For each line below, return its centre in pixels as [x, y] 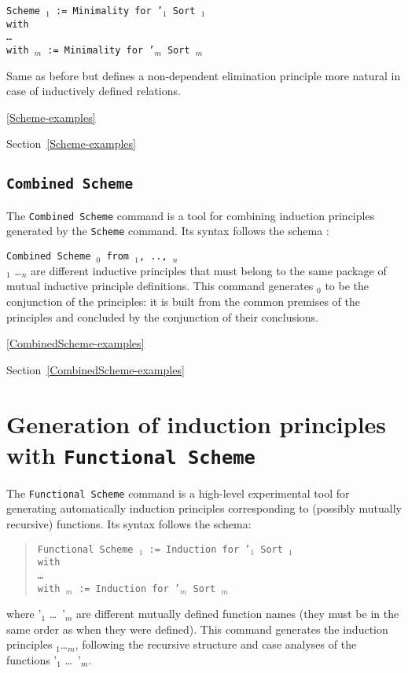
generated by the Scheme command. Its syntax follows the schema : [168, 231]
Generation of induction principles [197, 423]
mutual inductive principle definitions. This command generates [160, 286]
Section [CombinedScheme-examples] [96, 369]
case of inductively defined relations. [94, 91]
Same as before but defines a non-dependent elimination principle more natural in [204, 75]
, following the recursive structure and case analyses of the [216, 644]
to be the [347, 286]
